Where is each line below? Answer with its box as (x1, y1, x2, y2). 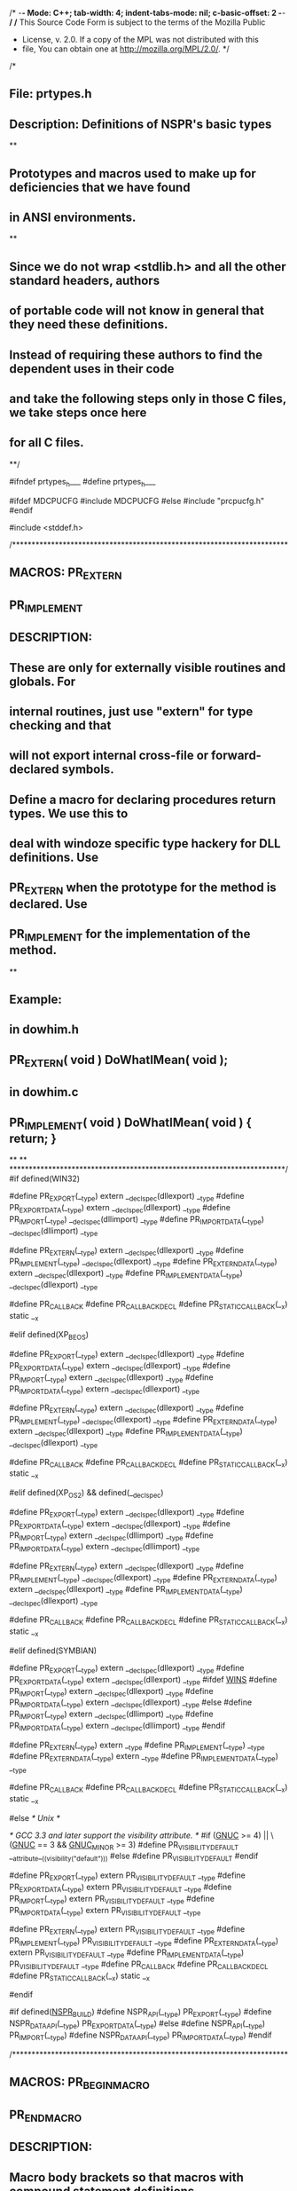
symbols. (61, 762, 114, 777)
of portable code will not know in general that (9, 303, 264, 319)
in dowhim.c (9, 1084, 79, 1099)
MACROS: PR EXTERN (9, 564, 122, 582)
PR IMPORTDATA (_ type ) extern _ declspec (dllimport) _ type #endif (9, 1720, 226, 1733)
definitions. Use (9, 850, 99, 865)
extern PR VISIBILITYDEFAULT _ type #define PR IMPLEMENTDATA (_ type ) (9, 1947, 245, 1959)
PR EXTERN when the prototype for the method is (9, 880, 277, 897)
